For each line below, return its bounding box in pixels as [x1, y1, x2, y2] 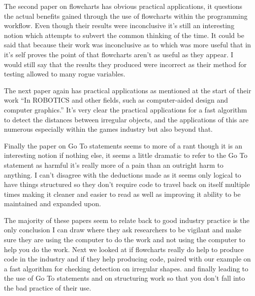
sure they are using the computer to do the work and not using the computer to [4, 234, 246, 245]
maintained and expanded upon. [4, 198, 101, 209]
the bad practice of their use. [4, 283, 92, 293]
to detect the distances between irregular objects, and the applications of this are [4, 114, 249, 124]
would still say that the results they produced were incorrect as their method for [4, 59, 247, 69]
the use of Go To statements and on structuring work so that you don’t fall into [4, 273, 245, 283]
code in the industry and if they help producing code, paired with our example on [4, 254, 251, 264]
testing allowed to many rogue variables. [4, 69, 126, 79]
